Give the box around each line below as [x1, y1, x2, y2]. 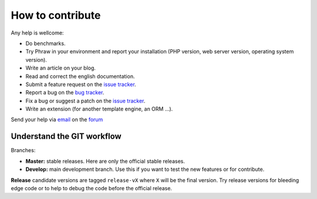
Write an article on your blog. [25, 64, 96, 71]
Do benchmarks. [25, 40, 66, 47]
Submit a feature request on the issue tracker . [25, 81, 136, 88]
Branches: [11, 147, 36, 154]
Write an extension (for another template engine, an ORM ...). [25, 105, 173, 112]
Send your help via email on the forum [11, 116, 103, 123]
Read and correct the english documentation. [25, 73, 135, 80]
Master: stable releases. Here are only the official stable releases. [25, 157, 185, 164]
